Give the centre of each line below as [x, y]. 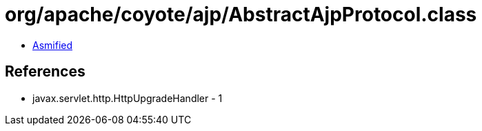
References [45, 72]
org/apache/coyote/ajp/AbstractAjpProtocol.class [241, 14]
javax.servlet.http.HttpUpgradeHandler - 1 [128, 98]
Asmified [53, 45]
